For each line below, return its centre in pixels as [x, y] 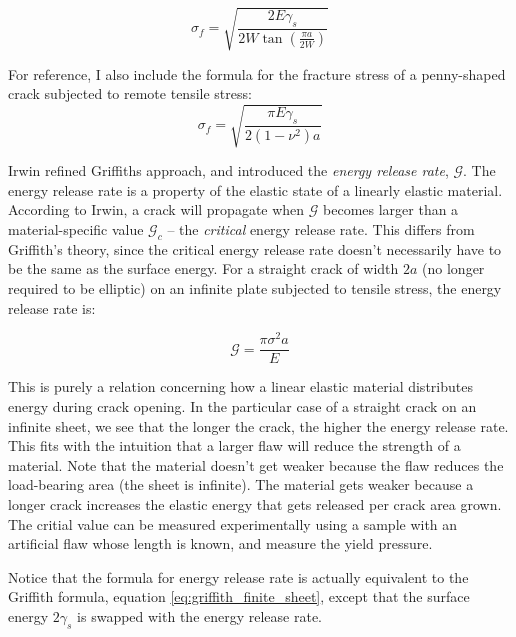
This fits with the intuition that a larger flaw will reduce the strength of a [234, 445]
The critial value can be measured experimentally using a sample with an [233, 523]
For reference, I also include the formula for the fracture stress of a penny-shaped [257, 73]
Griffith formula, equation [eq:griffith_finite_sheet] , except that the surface [239, 596]
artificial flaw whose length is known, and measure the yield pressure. [220, 543]
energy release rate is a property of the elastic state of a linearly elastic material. [255, 189]
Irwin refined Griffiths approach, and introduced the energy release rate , [228, 170]
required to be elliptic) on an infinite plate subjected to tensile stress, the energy [255, 288]
